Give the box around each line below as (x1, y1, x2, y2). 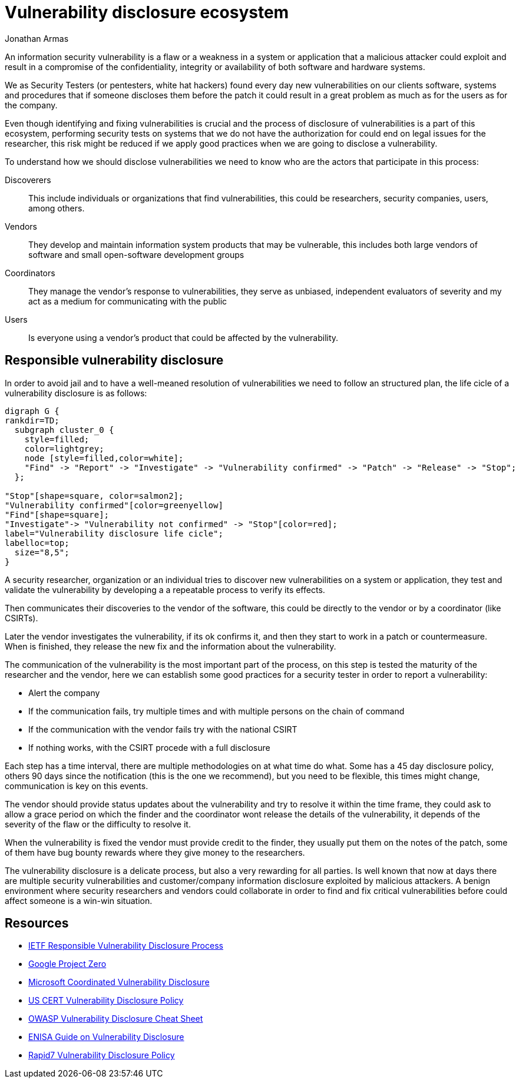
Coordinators (5, 267, 55, 278)
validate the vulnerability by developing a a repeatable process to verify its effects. (5, 584, 325, 595)
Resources (5, 916, 69, 931)
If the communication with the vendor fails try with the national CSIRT (28, 724, 297, 734)
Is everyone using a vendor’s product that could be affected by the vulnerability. (28, 332, 339, 343)
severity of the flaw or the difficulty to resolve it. (5, 819, 191, 829)
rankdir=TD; (5, 415, 59, 425)
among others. (28, 203, 85, 213)
